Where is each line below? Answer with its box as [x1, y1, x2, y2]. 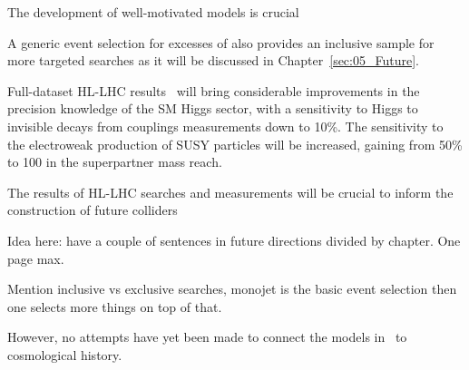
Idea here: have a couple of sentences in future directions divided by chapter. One [7, 230, 461, 249]
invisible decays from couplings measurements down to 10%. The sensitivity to [7, 116, 444, 135]
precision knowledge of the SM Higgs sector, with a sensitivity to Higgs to [7, 99, 418, 118]
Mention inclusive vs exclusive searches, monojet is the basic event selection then [7, 279, 457, 298]
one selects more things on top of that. [7, 297, 222, 316]
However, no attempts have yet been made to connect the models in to [7, 327, 407, 346]
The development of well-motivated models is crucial [7, 3, 299, 21]
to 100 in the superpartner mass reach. [7, 152, 222, 171]
